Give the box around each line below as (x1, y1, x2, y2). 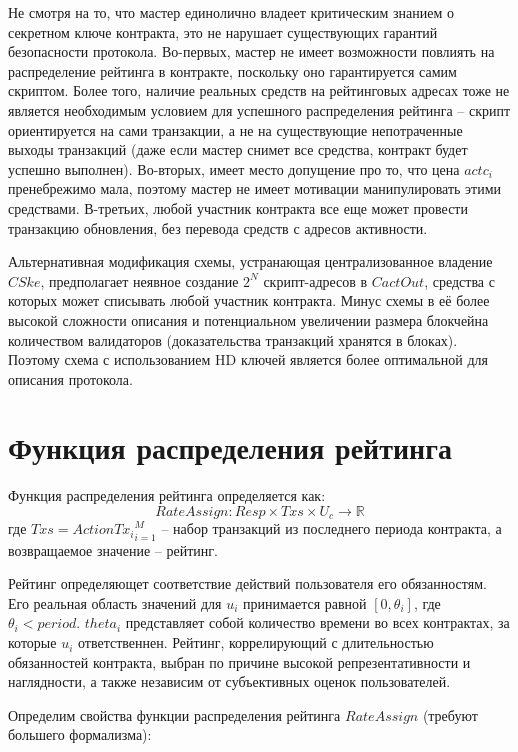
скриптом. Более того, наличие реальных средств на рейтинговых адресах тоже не (8, 80, 510, 101)
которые (8, 632, 57, 653)
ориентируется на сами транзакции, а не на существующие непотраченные (8, 119, 463, 140)
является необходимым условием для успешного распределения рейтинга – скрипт (8, 99, 511, 120)
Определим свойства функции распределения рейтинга (8, 704, 341, 725)
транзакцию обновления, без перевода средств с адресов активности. (8, 217, 428, 238)
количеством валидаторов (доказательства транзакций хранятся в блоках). (8, 329, 458, 350)
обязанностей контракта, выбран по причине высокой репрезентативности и (8, 651, 471, 672)
